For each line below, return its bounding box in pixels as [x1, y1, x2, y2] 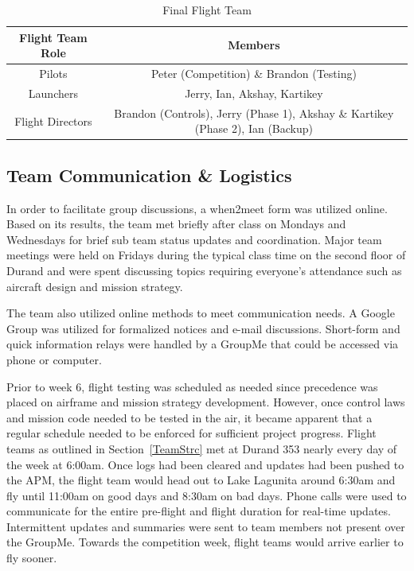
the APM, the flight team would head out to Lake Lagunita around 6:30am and [6, 472, 396, 488]
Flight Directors [14, 112, 92, 129]
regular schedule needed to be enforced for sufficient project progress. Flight [6, 425, 377, 441]
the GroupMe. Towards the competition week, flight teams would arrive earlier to [6, 534, 404, 550]
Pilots [39, 65, 68, 82]
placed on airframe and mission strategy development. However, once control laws [6, 394, 405, 410]
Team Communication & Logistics [6, 162, 292, 187]
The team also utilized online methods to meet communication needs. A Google [6, 305, 395, 321]
